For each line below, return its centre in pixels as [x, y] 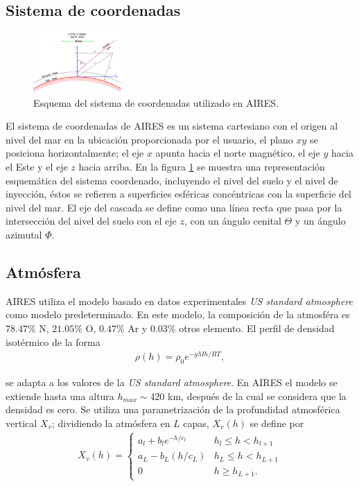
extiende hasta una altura [60, 396]
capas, [196, 423]
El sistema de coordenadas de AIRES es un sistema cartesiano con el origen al [172, 126]
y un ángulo [320, 221]
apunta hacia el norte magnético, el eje [238, 153]
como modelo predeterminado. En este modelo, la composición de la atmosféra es [178, 314]
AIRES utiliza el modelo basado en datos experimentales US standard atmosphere [179, 301]
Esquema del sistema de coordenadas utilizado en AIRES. [156, 102]
